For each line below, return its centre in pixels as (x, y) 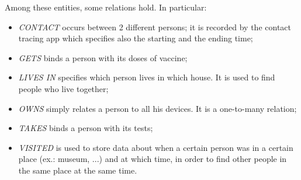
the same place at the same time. (78, 170)
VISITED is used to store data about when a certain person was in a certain (156, 147)
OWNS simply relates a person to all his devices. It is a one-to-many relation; (158, 108)
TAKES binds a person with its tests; (86, 128)
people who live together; (63, 88)
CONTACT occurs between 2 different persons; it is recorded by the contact (155, 27)
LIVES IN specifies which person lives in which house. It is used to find (147, 77)
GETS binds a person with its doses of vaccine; (103, 57)
